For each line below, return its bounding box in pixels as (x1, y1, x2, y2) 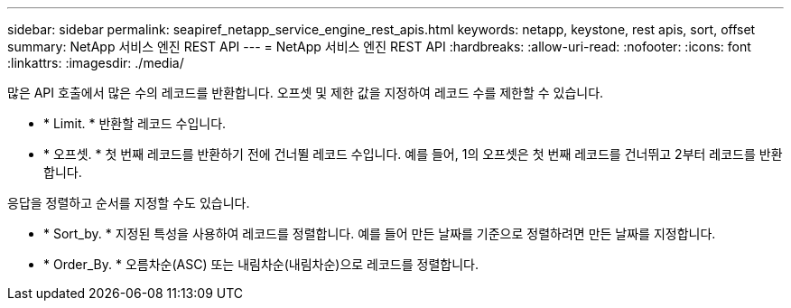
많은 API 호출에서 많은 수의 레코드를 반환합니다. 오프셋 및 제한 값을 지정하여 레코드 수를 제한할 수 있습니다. (7, 85, 604, 100)
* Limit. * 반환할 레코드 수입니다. (43, 116, 227, 131)
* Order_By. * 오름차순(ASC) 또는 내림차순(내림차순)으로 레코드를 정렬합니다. (43, 257, 479, 272)
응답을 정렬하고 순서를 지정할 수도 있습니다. (7, 195, 250, 210)
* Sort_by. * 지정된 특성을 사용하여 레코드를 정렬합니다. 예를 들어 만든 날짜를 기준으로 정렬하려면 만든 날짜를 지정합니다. (43, 226, 716, 241)
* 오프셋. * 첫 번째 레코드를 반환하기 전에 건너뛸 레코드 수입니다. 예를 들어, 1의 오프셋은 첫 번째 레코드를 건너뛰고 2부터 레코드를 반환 (43, 146, 783, 162)
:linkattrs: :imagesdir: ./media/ (7, 55, 184, 70)
